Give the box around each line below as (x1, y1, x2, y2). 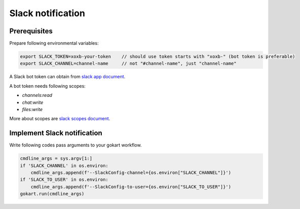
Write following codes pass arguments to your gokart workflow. (9, 142, 142, 148)
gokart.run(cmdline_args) (20, 191, 85, 197)
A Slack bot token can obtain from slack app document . (9, 74, 126, 80)
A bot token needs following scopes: (9, 83, 86, 89)
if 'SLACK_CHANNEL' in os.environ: (20, 163, 108, 169)
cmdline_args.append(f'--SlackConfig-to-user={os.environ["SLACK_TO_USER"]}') (30, 184, 232, 189)
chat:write (22, 99, 44, 106)
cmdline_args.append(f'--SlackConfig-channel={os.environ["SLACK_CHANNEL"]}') (30, 170, 232, 176)
